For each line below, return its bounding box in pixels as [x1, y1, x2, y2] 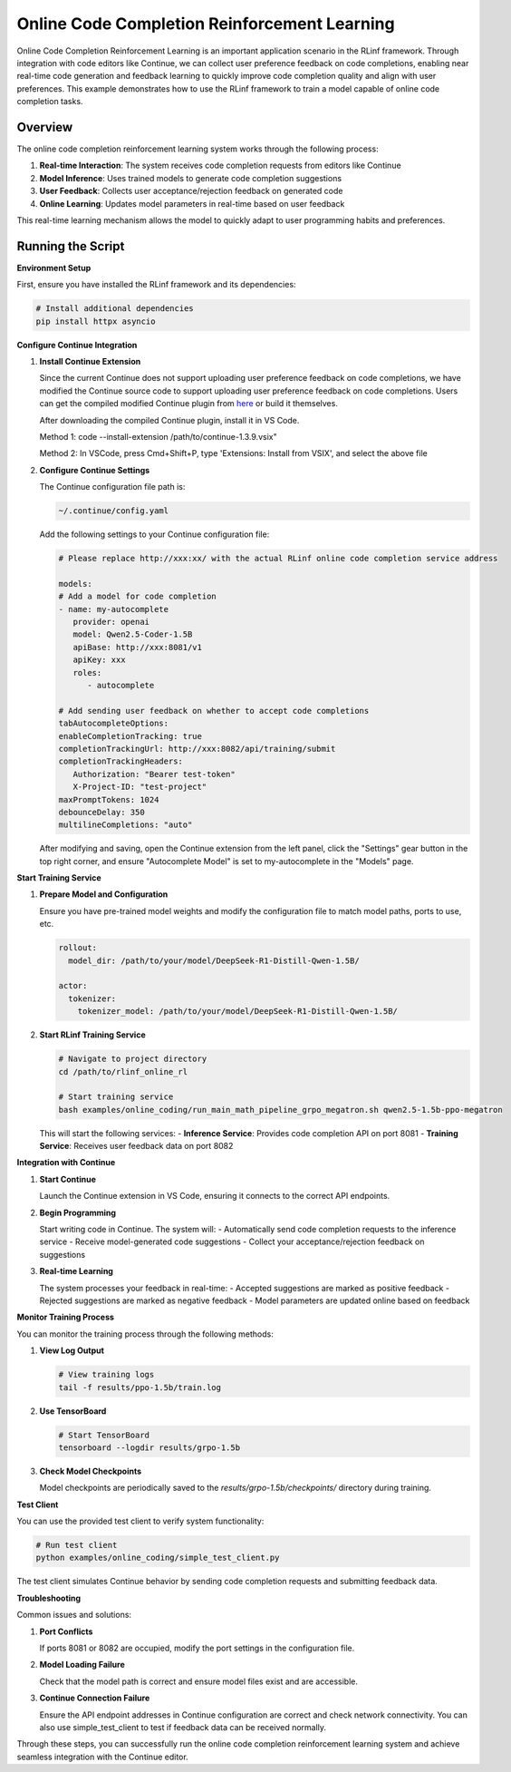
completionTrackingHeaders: [58, 756, 183, 766]
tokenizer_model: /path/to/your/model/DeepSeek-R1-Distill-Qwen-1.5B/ [77, 1007, 399, 1017]
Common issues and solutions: [16, 1610, 131, 1621]
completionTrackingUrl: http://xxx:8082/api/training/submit [58, 744, 336, 754]
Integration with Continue [16, 1157, 116, 1168]
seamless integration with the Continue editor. [16, 1751, 189, 1762]
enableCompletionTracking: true [58, 731, 203, 741]
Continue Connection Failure [39, 1692, 150, 1704]
